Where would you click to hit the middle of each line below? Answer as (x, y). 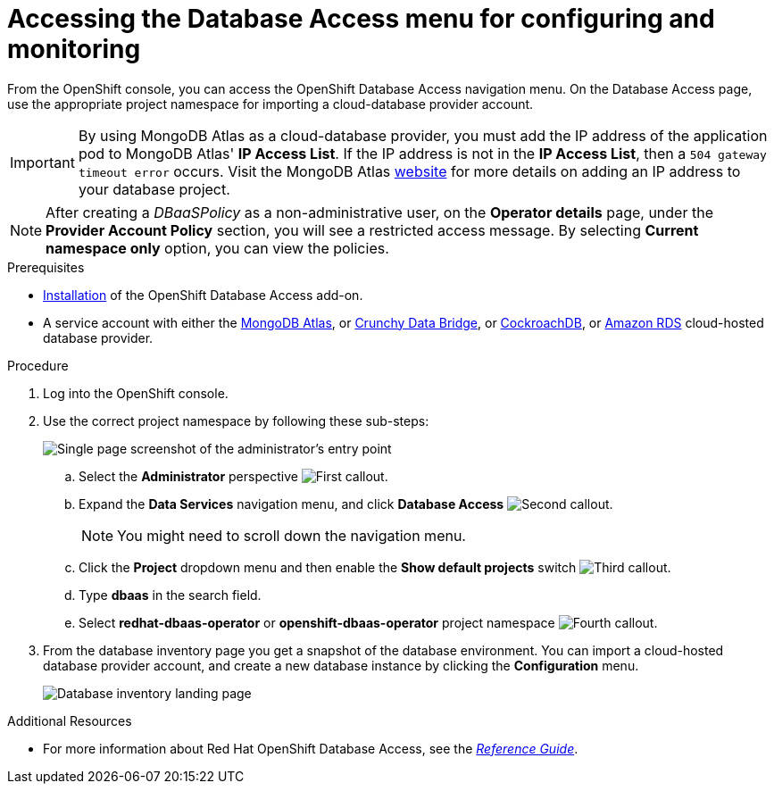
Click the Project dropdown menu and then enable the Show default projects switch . (375, 567)
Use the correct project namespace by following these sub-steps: (236, 420)
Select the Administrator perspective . (233, 476)
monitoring (74, 49)
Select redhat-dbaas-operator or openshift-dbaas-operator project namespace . (368, 622)
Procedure (38, 365)
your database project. (154, 189)
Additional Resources (70, 720)
